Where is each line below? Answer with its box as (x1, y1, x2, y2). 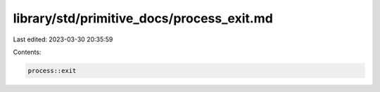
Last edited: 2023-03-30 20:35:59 (13, 35, 113, 44)
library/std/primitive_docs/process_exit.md (13, 11, 274, 26)
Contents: (13, 48, 42, 56)
